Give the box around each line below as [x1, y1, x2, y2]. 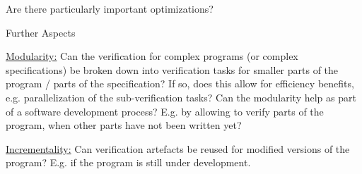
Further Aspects [6, 25, 76, 39]
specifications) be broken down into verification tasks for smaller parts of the [6, 62, 339, 77]
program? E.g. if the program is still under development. [6, 155, 251, 170]
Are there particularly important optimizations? [6, 1, 214, 15]
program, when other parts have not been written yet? [6, 118, 242, 132]
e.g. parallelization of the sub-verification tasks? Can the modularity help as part [6, 89, 356, 104]
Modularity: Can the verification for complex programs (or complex [6, 49, 298, 63]
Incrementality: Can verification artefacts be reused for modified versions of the [6, 141, 350, 156]
